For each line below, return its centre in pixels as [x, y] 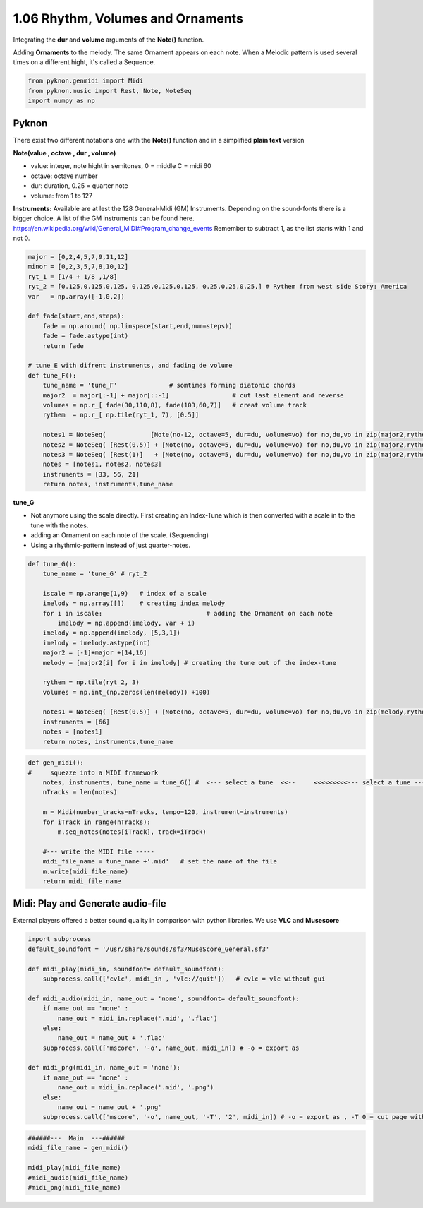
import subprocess [60, 939]
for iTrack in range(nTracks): [97, 822]
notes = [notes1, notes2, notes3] [102, 465]
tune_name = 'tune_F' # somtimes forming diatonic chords [169, 385]
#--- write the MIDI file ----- [99, 851]
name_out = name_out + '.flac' [111, 1038]
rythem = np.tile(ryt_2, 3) [91, 682]
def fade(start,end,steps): [76, 316]
